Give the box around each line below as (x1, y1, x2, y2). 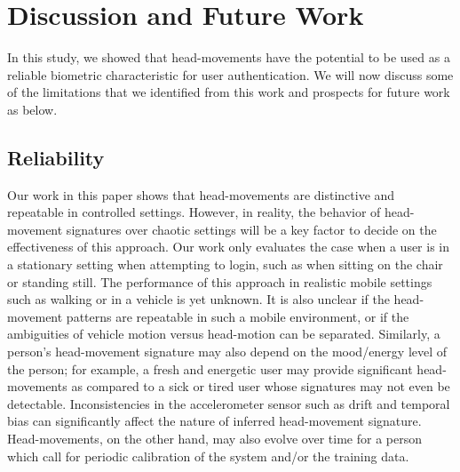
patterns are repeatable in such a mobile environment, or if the (66, 307, 409, 325)
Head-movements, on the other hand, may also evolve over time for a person (7, 429, 422, 448)
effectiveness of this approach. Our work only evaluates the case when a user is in (7, 237, 450, 256)
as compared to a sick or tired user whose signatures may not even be (71, 377, 450, 396)
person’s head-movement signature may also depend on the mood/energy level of (7, 342, 448, 361)
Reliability (7, 143, 105, 171)
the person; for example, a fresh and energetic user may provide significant (7, 359, 413, 378)
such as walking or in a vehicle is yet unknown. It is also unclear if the (7, 290, 390, 308)
